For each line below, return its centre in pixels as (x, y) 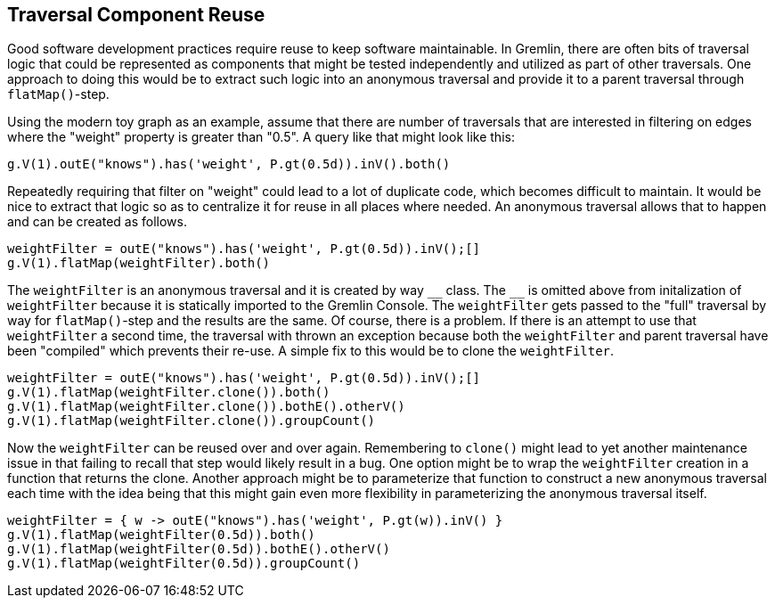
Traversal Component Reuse (136, 15)
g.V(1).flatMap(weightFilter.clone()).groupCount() (192, 421)
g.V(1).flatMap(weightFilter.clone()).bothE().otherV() (206, 407)
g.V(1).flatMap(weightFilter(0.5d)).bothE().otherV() (199, 549)
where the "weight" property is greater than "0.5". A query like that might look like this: (261, 137)
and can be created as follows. (97, 222)
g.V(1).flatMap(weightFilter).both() (139, 263)
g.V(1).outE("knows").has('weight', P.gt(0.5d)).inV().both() (229, 164)
